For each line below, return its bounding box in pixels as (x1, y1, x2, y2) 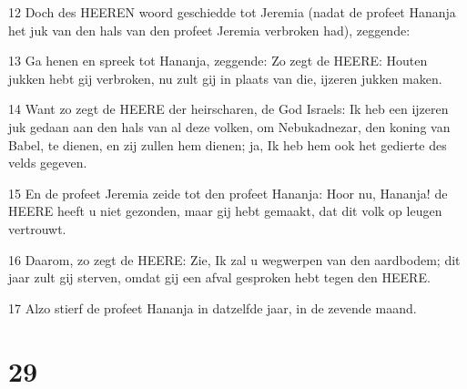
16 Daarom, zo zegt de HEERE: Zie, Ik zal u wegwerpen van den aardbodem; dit (8, 250, 461, 269)
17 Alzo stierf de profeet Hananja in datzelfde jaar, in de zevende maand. (8, 298, 417, 317)
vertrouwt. (8, 219, 66, 238)
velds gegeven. (8, 153, 87, 172)
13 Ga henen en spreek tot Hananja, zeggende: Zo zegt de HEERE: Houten (8, 51, 428, 70)
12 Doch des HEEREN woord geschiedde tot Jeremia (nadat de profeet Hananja (8, 3, 456, 21)
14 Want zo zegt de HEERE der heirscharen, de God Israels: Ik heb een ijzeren (8, 99, 449, 118)
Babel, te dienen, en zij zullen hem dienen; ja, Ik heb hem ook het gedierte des (8, 135, 447, 154)
